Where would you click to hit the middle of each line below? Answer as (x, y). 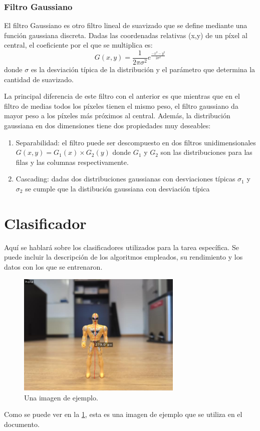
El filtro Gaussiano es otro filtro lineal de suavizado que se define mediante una (126, 25)
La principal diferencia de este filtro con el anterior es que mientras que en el (122, 96)
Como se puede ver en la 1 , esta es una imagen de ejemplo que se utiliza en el (123, 414)
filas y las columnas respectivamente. (72, 162)
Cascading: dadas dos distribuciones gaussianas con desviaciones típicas (125, 179)
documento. (22, 424)
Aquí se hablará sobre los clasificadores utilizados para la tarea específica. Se (121, 247)
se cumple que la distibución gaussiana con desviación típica (117, 188)
